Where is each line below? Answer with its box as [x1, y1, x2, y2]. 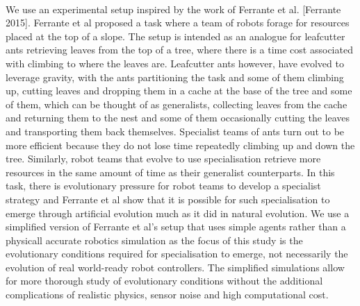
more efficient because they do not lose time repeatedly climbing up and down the [6, 137, 355, 152]
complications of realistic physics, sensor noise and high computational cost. [6, 287, 329, 302]
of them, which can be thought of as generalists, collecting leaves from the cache [6, 96, 347, 111]
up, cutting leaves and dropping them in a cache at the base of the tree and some [6, 83, 352, 98]
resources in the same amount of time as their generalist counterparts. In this [6, 164, 335, 179]
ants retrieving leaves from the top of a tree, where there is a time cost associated [6, 42, 353, 57]
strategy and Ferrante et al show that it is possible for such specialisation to [6, 192, 330, 206]
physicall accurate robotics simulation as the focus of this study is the [6, 232, 303, 247]
